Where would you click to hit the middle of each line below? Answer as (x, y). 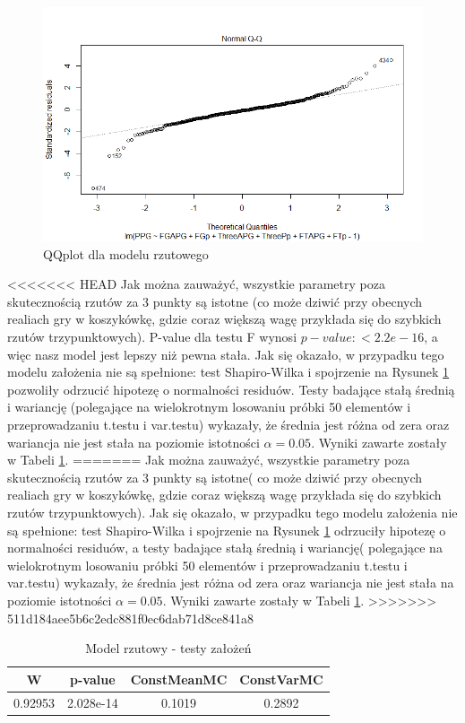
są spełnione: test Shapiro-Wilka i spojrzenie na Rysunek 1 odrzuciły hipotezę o (227, 530)
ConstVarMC (281, 679)
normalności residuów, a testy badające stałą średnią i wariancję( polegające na (225, 548)
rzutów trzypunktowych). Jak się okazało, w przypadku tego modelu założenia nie (232, 512)
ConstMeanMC (179, 679)
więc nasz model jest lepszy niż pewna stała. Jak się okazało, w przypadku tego (226, 354)
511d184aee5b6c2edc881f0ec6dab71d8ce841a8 (130, 618)
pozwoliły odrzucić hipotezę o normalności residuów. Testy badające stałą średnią (231, 389)
